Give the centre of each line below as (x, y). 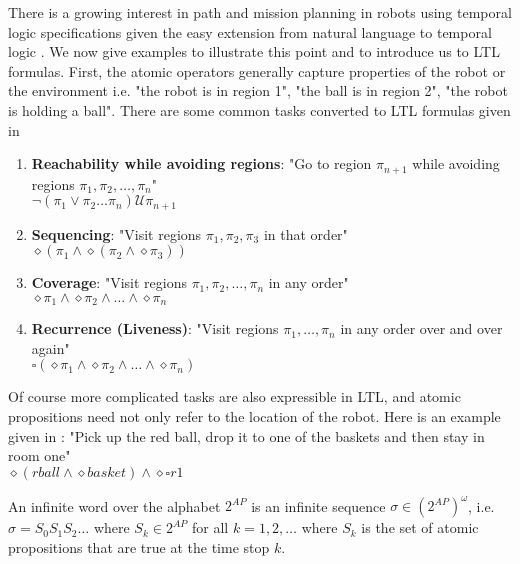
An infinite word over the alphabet (114, 505)
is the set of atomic (420, 527)
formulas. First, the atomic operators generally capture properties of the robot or (257, 70)
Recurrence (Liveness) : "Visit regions (155, 328)
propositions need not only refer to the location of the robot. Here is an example (254, 416)
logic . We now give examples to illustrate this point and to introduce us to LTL (254, 51)
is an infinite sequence (318, 505)
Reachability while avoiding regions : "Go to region (201, 163)
